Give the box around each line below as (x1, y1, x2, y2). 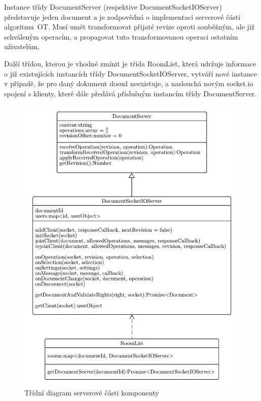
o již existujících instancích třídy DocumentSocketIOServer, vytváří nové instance (4, 68, 257, 79)
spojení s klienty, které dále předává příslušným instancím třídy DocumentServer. (4, 88, 257, 98)
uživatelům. (4, 41, 40, 52)
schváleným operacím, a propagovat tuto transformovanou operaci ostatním (4, 31, 238, 42)
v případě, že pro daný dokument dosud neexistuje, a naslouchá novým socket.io (4, 78, 253, 89)
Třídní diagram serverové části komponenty (24, 387, 159, 398)
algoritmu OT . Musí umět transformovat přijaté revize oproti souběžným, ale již (4, 21, 254, 32)
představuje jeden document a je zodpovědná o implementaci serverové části (4, 11, 241, 22)
